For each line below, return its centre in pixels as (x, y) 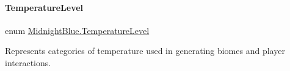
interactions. (28, 62)
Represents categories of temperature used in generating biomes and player (145, 51)
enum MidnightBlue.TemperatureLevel (77, 30)
